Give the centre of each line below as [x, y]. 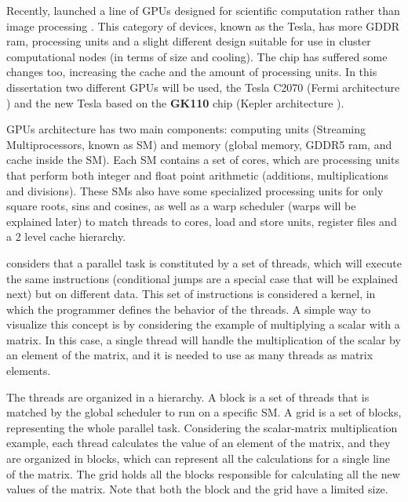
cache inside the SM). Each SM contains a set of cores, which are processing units [203, 160]
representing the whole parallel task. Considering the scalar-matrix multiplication [202, 427]
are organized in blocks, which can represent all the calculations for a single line [198, 458]
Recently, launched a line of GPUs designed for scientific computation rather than [203, 10]
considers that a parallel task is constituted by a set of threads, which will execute [204, 262]
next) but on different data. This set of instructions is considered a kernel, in [191, 294]
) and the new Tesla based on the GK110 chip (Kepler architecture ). [175, 102]
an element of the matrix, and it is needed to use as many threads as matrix [190, 355]
